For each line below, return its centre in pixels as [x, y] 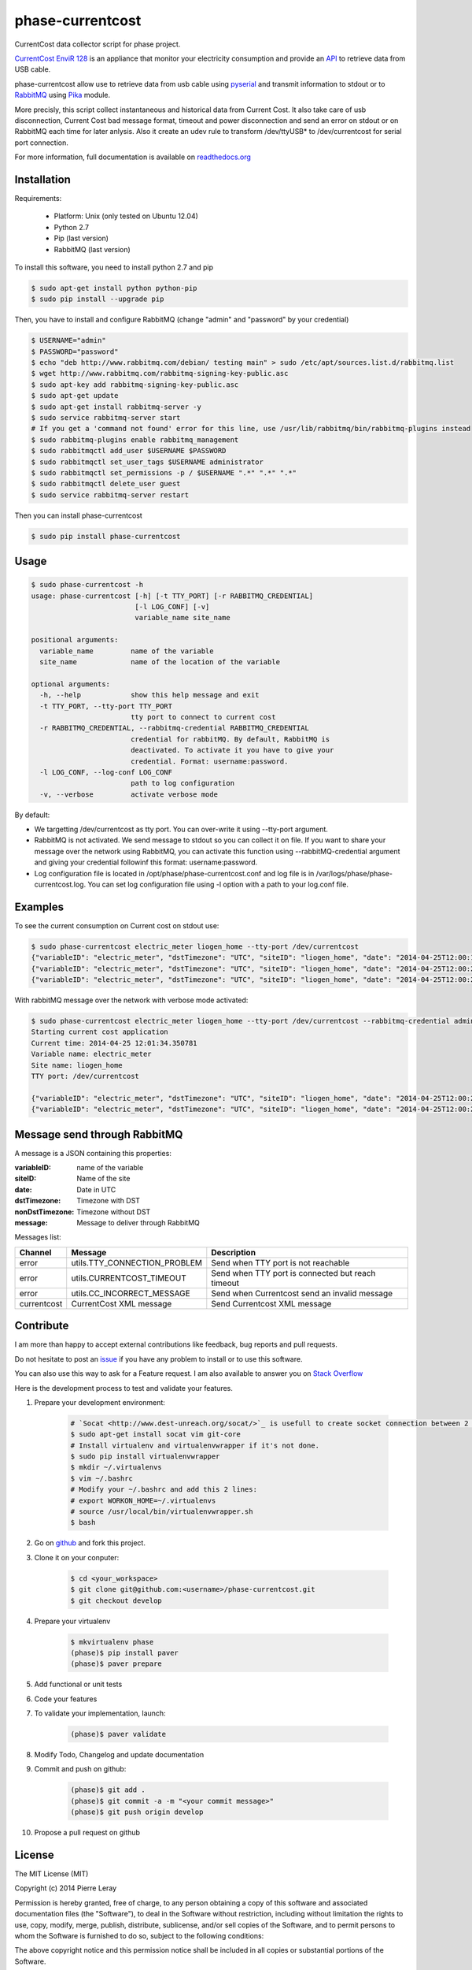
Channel [35, 1252]
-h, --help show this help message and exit [149, 695]
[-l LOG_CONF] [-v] [172, 607]
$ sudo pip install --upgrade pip [98, 299]
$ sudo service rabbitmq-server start [106, 418]
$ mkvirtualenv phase [112, 1642]
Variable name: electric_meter [92, 1054]
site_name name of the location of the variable [160, 662]
